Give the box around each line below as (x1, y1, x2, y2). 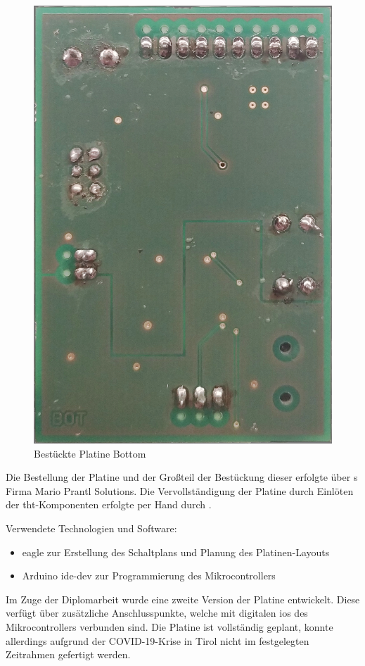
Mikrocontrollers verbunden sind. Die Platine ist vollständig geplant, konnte (6, 619, 333, 634)
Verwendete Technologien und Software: (6, 520, 177, 535)
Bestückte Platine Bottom (34, 446, 146, 460)
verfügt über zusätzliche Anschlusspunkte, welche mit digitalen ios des (6, 605, 308, 620)
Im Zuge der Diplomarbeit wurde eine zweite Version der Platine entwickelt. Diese (6, 591, 360, 606)
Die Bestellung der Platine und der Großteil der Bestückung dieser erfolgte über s (6, 470, 358, 484)
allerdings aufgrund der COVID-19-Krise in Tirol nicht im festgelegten (6, 633, 309, 648)
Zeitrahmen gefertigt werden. (6, 647, 131, 662)
